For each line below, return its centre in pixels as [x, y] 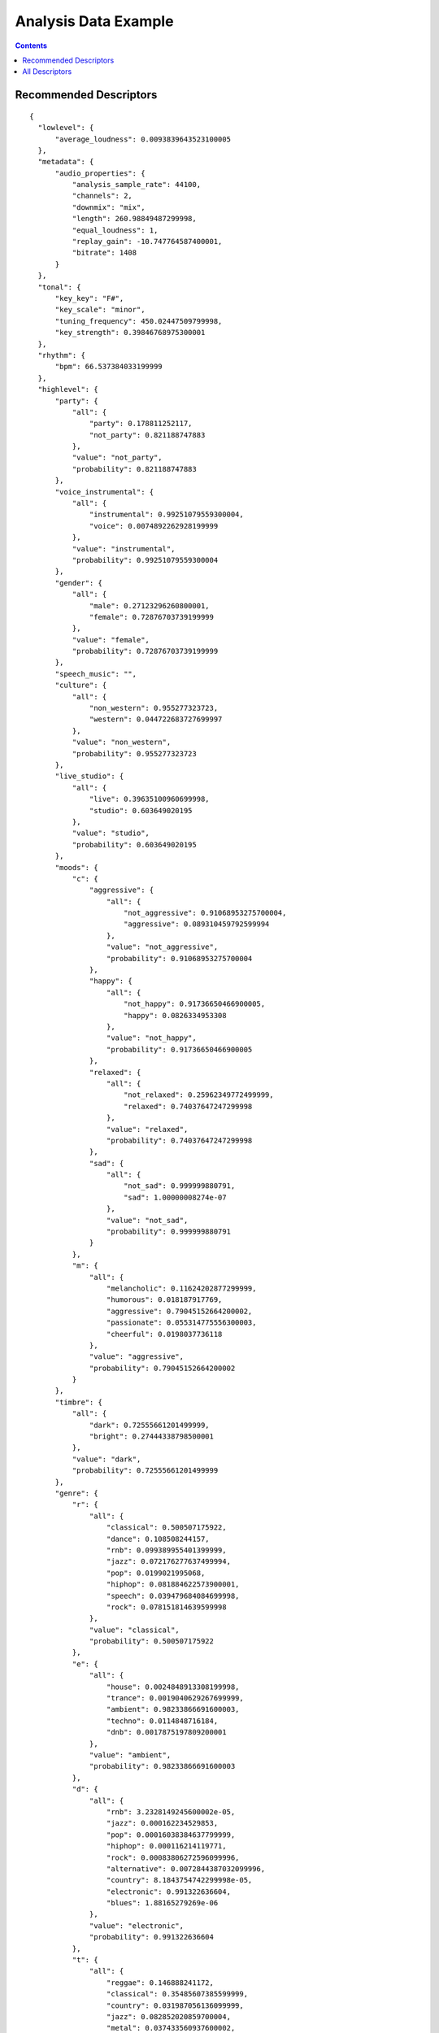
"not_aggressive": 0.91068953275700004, [205, 913]
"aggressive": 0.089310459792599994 [196, 924]
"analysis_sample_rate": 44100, [137, 185]
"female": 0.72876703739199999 [152, 617]
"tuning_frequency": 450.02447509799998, [139, 321]
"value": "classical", [135, 1630]
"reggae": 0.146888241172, [160, 1983]
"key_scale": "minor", [100, 310]
